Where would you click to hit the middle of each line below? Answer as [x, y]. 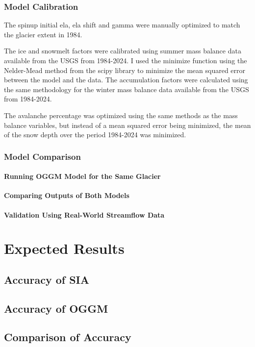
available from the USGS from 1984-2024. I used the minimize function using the [126, 60]
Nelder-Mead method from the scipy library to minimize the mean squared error [125, 70]
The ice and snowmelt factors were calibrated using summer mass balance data [123, 51]
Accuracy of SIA [47, 279]
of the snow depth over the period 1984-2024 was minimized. [95, 135]
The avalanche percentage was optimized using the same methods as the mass [121, 115]
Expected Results [64, 248]
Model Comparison [42, 156]
